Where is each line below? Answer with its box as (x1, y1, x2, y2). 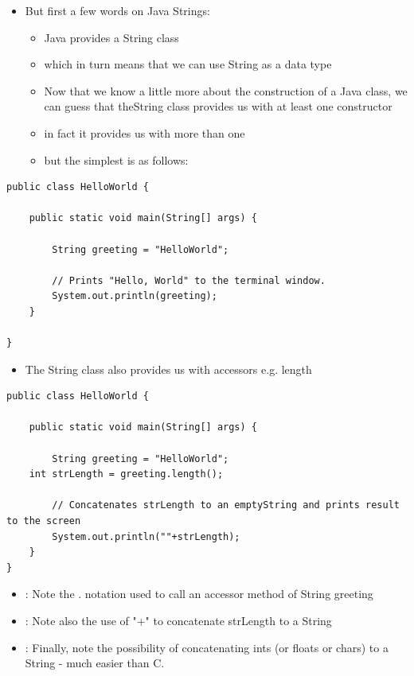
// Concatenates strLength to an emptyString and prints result (52, 499, 400, 511)
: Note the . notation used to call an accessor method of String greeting (25, 585, 373, 602)
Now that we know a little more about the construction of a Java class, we (44, 82, 408, 99)
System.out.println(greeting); (52, 290, 217, 302)
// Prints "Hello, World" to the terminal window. (52, 274, 326, 286)
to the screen (6, 515, 81, 527)
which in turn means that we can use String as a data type (44, 56, 332, 72)
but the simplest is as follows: (44, 151, 189, 168)
